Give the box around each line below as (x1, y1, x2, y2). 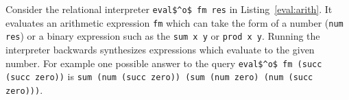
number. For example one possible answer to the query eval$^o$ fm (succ (5, 55, 322, 70)
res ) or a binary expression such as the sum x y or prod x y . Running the (5, 29, 320, 43)
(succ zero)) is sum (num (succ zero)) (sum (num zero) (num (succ (5, 69, 313, 84)
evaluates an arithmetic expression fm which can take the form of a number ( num (5, 15, 344, 29)
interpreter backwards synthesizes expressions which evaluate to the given (5, 42, 315, 56)
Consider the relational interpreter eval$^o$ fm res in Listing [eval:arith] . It (5, 2, 333, 16)
